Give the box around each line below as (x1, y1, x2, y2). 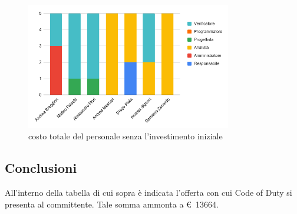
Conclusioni (5, 159, 77, 177)
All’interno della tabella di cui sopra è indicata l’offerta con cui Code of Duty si (5, 186, 292, 199)
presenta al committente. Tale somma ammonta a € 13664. (5, 198, 219, 210)
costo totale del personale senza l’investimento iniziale (28, 130, 223, 142)
